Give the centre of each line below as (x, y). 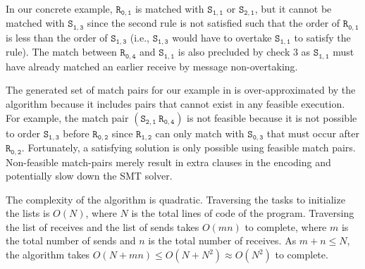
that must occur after (313, 133)
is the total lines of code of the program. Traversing (243, 213)
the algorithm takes (48, 255)
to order (23, 133)
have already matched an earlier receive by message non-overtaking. (152, 66)
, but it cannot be (293, 8)
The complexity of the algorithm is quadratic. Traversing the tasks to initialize (175, 199)
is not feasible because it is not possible (272, 117)
